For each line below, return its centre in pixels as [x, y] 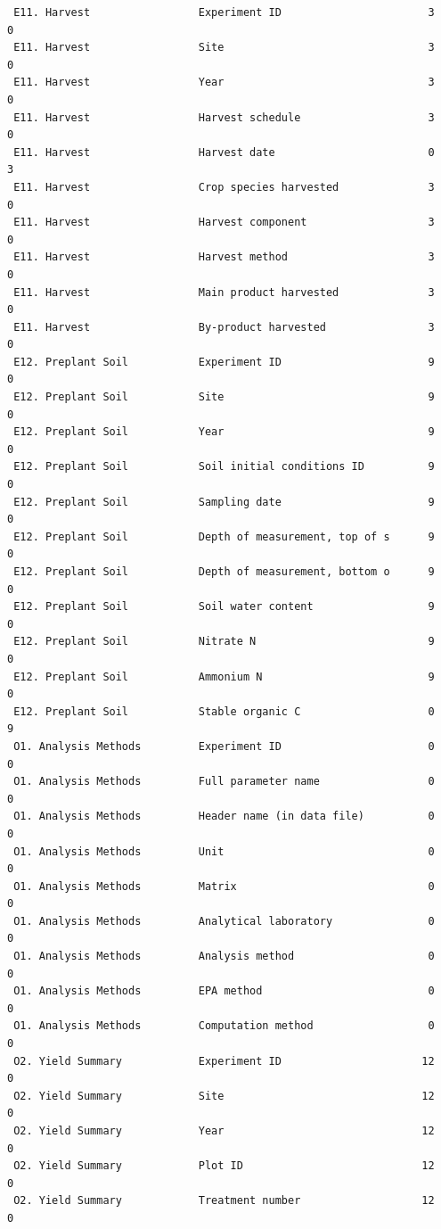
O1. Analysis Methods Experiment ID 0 [224, 746]
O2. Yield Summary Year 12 [224, 1131]
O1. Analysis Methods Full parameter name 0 [224, 782]
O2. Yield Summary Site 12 [224, 1096]
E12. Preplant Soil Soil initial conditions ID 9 [224, 467]
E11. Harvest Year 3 [224, 82]
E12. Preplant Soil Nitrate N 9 [224, 642]
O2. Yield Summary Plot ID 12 [224, 1166]
